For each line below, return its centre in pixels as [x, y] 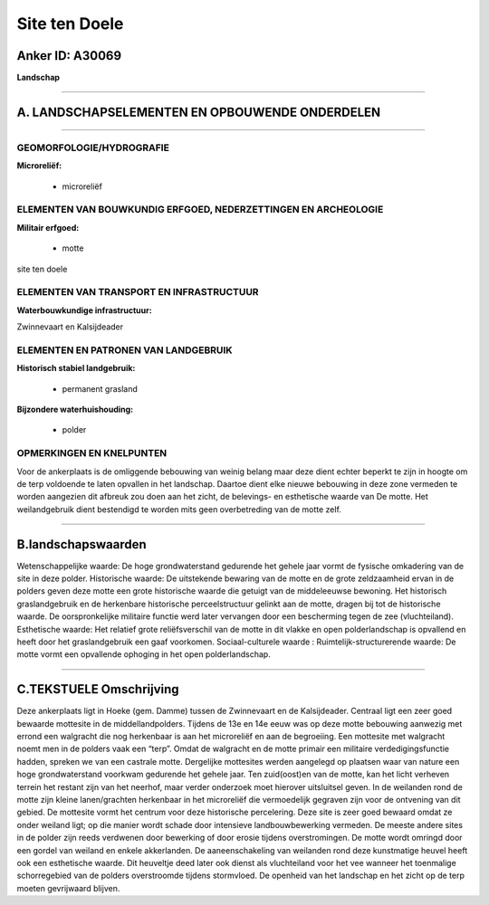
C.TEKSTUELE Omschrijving [98, 689]
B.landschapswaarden [81, 544]
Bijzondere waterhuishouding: [75, 409]
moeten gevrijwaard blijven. [68, 888]
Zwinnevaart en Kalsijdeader [70, 327]
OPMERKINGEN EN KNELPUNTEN [92, 453]
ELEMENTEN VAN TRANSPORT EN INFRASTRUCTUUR [138, 292]
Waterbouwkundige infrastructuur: [85, 310]
